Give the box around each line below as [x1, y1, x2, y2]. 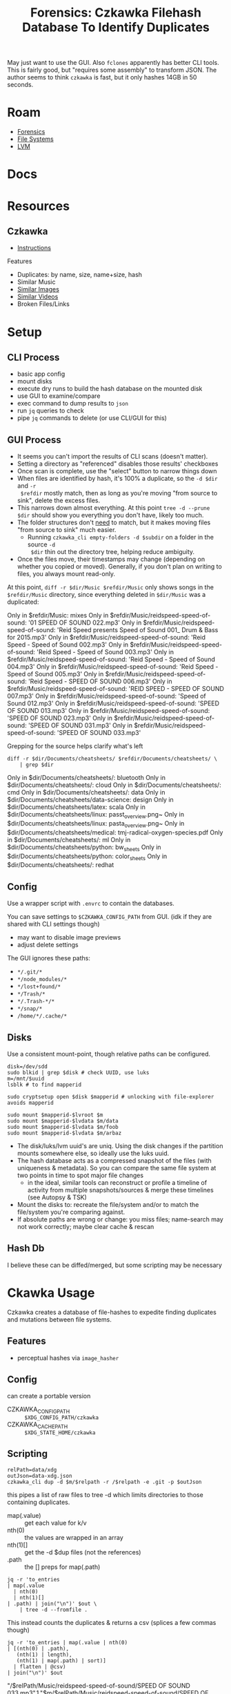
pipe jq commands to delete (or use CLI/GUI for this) [17, 414, 168, 422]
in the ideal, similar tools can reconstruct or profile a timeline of [27, 1178, 208, 1186]
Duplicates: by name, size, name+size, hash [17, 271, 143, 279]
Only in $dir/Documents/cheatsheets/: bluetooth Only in [7, 774, 166, 782]
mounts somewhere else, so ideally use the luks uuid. [17, 1149, 170, 1157]
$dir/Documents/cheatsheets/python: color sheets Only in [7, 852, 168, 862]
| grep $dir [19, 761, 54, 768]
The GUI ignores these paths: [7, 954, 91, 962]
